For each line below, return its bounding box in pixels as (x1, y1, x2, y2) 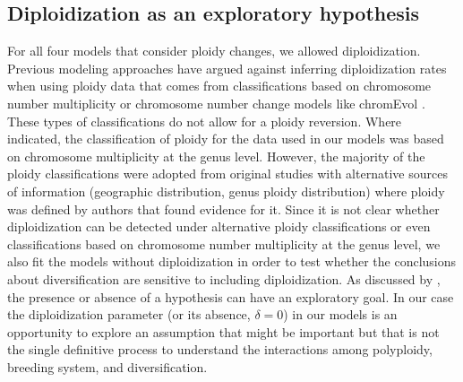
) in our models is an (283, 305, 398, 324)
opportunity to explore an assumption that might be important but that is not (7, 322, 440, 341)
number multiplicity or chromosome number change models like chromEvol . (7, 93, 425, 112)
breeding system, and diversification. (7, 357, 208, 376)
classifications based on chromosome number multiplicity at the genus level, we (7, 234, 441, 253)
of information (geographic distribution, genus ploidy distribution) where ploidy (7, 181, 445, 200)
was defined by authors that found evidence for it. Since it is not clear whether (7, 199, 440, 218)
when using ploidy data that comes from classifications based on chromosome (7, 76, 432, 95)
